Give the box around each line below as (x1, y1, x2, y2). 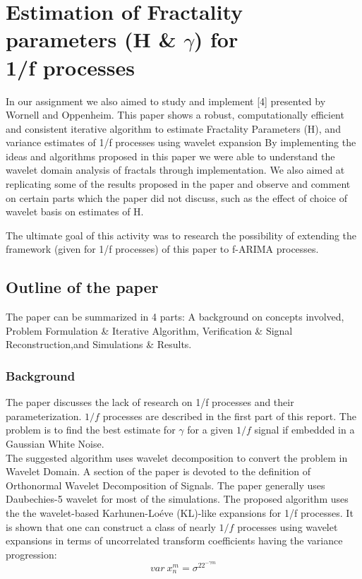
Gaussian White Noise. (6, 436, 104, 451)
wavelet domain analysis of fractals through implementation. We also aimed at (6, 162, 345, 177)
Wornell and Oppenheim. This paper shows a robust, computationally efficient (6, 107, 344, 122)
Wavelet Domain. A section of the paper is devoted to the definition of (6, 464, 311, 479)
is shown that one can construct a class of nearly (6, 519, 216, 534)
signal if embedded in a (254, 422, 355, 437)
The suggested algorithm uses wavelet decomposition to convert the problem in (6, 450, 348, 465)
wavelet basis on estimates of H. (6, 204, 144, 219)
